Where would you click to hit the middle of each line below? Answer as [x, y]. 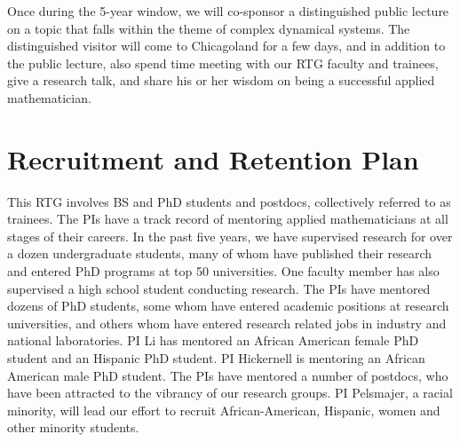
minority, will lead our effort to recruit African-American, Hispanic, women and [224, 410]
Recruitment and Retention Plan [213, 158]
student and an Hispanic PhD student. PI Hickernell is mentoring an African [216, 358]
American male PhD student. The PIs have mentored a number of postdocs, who [228, 375]
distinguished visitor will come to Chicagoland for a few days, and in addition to [226, 46]
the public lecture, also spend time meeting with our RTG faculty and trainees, [223, 63]
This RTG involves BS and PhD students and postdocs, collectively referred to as [229, 201]
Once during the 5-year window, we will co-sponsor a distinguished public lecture [228, 11]
